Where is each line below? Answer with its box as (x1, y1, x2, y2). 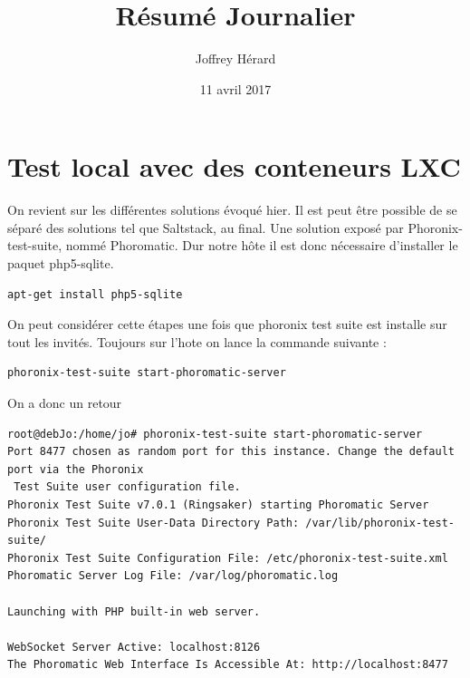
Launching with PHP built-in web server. (7, 605, 261, 618)
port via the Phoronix (7, 462, 144, 476)
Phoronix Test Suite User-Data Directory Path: (7, 516, 300, 529)
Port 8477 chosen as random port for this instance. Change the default (7, 445, 455, 459)
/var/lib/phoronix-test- (305, 516, 455, 529)
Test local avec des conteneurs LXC (7, 148, 461, 185)
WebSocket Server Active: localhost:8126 (7, 640, 261, 654)
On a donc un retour (7, 393, 122, 412)
